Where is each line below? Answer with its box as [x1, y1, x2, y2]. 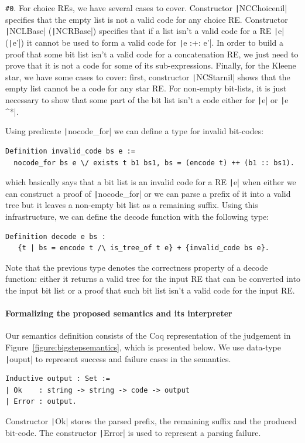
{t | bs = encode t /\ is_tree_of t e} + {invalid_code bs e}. [18, 244, 270, 253]
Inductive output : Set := [5, 374, 110, 383]
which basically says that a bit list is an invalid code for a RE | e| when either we [5, 176, 296, 188]
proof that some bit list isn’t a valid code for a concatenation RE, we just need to [5, 47, 299, 60]
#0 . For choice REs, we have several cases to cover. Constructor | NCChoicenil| [5, 2, 287, 13]
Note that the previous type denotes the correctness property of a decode [5, 261, 268, 273]
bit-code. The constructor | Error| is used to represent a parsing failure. [5, 426, 261, 438]
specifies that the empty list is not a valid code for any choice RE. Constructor [5, 13, 288, 25]
